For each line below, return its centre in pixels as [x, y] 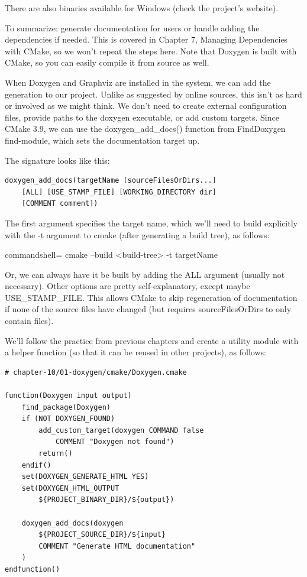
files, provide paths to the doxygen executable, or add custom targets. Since [142, 117]
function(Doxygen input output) [68, 396]
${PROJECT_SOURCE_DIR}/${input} [102, 535]
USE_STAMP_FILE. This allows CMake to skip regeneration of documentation [151, 297]
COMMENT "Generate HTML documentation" [117, 546]
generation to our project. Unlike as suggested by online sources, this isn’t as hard [153, 94]
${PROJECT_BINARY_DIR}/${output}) [106, 500]
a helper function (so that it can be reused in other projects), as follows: [135, 352]
